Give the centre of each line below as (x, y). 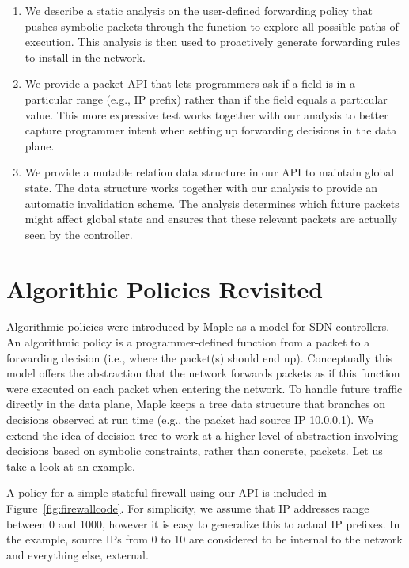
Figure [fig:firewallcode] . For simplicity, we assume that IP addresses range (188, 507)
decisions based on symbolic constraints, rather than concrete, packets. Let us (195, 451)
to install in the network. (85, 57)
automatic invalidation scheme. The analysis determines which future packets (212, 203)
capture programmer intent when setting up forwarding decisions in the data (211, 130)
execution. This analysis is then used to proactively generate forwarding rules (212, 42)
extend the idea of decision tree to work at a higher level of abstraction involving (203, 435)
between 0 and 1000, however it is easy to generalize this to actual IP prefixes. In (203, 523)
